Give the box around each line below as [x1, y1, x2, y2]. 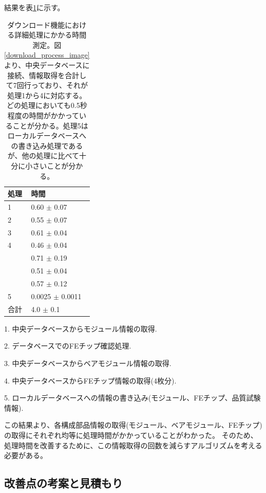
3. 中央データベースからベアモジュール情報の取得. [4, 357, 172, 368]
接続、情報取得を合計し [7, 69, 87, 80]
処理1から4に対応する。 [7, 89, 87, 100]
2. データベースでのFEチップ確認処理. [4, 340, 131, 351]
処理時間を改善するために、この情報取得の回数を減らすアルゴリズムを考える [4, 440, 262, 450]
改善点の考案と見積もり [4, 475, 123, 491]
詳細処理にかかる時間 [14, 29, 87, 40]
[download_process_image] [4, 49, 90, 60]
